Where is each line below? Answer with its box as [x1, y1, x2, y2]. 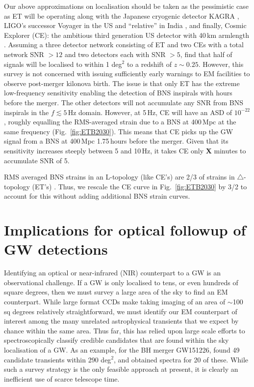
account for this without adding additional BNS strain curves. [4, 191, 190, 201]
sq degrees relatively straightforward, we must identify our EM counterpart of [4, 306, 237, 316]
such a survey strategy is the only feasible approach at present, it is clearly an [4, 364, 238, 374]
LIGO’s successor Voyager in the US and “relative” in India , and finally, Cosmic [4, 20, 247, 30]
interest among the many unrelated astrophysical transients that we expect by [4, 316, 239, 326]
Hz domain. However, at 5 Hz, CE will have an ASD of [68, 107, 232, 117]
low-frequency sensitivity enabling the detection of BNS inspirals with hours [4, 88, 232, 98]
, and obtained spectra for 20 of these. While [114, 354, 249, 364]
